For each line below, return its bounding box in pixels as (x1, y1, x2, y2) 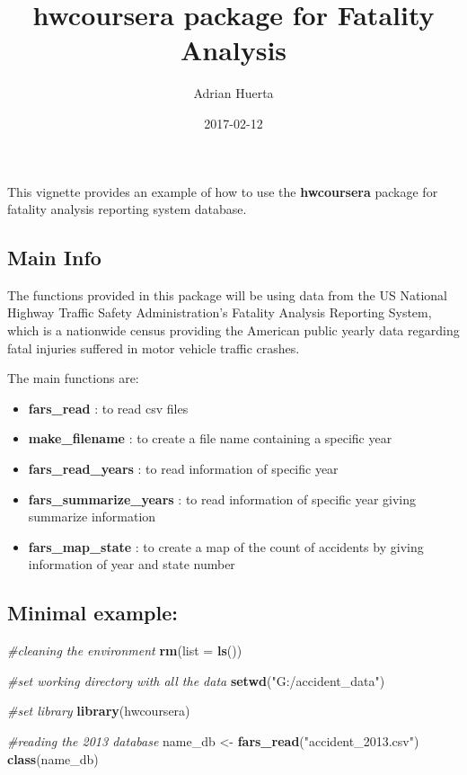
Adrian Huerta (193, 84, 274, 102)
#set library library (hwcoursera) (7, 701, 190, 720)
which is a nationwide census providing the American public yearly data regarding (7, 321, 460, 340)
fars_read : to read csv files (28, 398, 189, 417)
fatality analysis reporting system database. (7, 200, 247, 218)
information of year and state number (28, 555, 235, 574)
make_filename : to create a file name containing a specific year (28, 429, 392, 448)
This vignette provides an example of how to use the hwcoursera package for (7, 182, 438, 200)
